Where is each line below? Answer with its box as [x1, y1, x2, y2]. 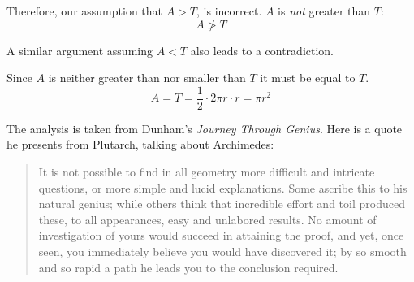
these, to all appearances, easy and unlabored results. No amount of [38, 210, 377, 228]
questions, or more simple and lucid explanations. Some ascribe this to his [38, 179, 408, 196]
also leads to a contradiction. [190, 41, 334, 59]
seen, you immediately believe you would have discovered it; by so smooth [38, 243, 407, 259]
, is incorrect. [196, 2, 262, 19]
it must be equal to [260, 69, 356, 86]
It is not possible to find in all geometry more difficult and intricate [38, 163, 375, 180]
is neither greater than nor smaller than [48, 69, 246, 86]
